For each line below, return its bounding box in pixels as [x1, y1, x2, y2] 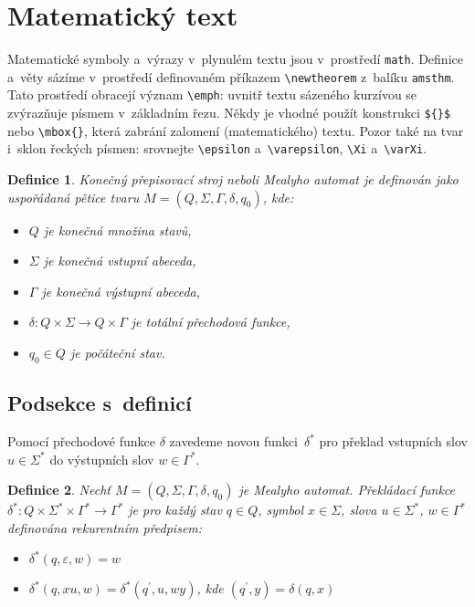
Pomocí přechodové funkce [7, 432, 156, 451]
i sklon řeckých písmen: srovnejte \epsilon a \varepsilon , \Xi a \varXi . [7, 139, 427, 158]
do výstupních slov [49, 449, 154, 468]
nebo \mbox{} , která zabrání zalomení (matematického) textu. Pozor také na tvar [7, 120, 464, 140]
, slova [341, 500, 377, 519]
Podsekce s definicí [7, 389, 192, 417]
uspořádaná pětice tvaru [7, 187, 140, 206]
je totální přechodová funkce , [131, 312, 290, 331]
